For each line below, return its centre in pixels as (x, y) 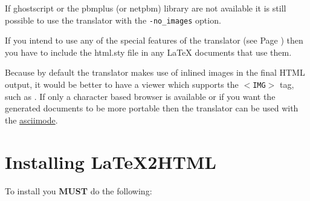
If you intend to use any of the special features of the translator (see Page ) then (154, 40)
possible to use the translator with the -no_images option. (113, 20)
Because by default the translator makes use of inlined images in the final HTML (155, 72)
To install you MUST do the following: (79, 190)
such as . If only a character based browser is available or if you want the (140, 96)
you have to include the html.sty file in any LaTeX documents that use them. (148, 52)
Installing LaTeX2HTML (111, 161)
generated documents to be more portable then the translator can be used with (152, 108)
